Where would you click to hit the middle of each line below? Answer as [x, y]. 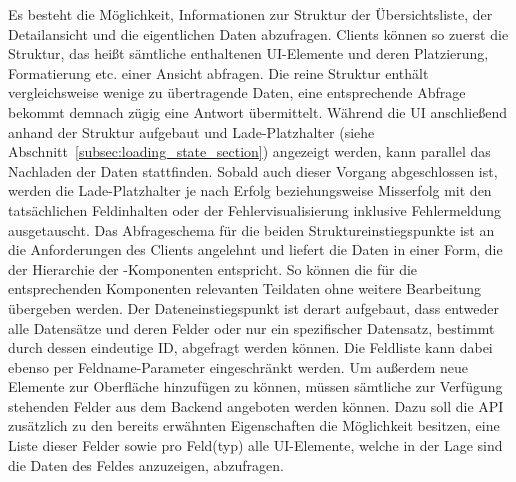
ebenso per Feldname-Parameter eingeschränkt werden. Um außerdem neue [238, 366]
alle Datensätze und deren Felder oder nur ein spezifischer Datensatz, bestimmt [251, 327]
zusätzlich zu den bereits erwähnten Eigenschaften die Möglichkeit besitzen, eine [254, 425]
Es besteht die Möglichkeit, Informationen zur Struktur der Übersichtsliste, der [250, 14]
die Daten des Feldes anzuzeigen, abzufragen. [146, 464]
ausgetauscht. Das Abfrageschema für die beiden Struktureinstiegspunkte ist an [251, 229]
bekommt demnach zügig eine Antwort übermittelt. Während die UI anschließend [258, 111]
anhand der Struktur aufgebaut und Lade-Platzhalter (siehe [191, 131]
